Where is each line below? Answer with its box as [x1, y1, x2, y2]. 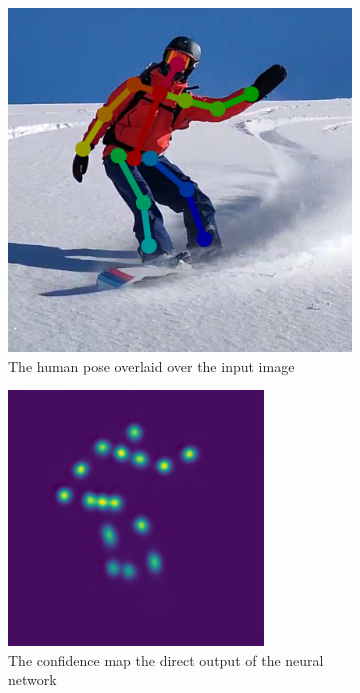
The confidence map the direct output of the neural [8, 649, 324, 670]
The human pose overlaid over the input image [8, 355, 295, 376]
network [8, 669, 57, 690]
